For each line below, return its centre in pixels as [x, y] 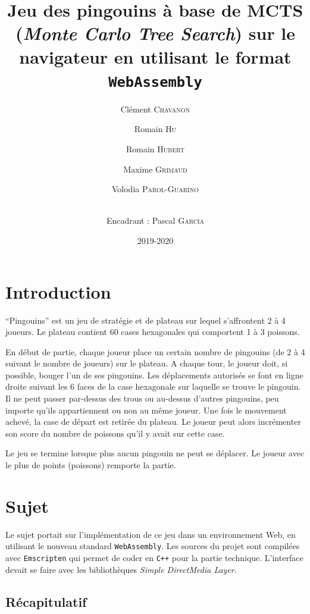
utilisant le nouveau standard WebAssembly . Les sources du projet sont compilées [153, 546]
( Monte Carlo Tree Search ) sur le [155, 33]
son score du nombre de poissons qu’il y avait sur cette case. [115, 433]
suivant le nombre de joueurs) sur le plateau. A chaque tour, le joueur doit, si [147, 363]
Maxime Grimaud [155, 169]
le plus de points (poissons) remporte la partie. [91, 465]
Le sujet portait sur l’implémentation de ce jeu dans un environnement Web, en [151, 534]
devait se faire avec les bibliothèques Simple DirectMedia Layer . [121, 569]
